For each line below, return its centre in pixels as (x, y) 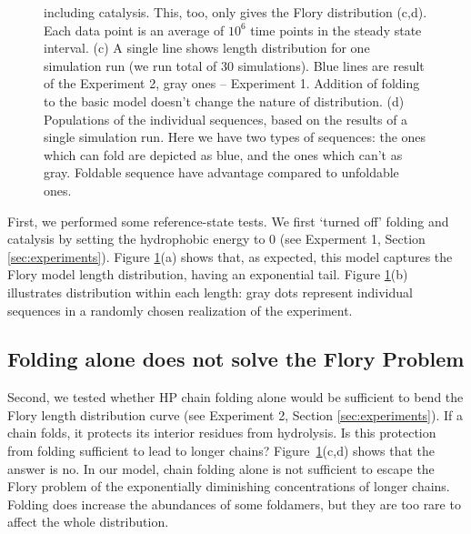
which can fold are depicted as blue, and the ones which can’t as (223, 154)
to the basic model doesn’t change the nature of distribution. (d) (224, 101)
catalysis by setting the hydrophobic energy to (136, 239)
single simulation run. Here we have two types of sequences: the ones (235, 137)
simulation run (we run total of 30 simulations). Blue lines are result (234, 65)
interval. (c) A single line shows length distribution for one (207, 48)
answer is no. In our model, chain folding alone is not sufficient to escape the (221, 468)
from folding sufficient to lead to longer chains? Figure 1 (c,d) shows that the (221, 451)
